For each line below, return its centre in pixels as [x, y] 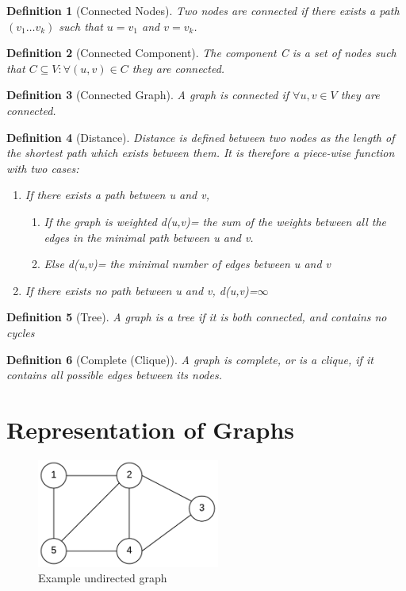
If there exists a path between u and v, [117, 195]
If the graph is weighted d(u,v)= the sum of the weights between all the [215, 221]
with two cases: [43, 168]
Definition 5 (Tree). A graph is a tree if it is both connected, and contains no [197, 317]
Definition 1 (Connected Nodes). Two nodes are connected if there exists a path [203, 10]
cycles [21, 332]
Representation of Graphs [151, 429]
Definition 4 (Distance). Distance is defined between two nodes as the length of [201, 137]
